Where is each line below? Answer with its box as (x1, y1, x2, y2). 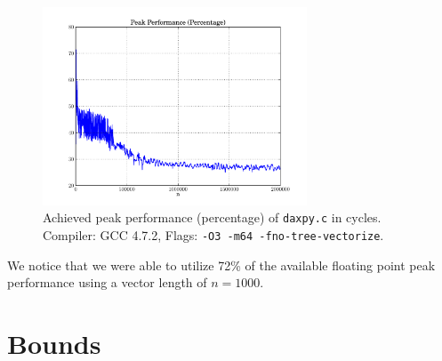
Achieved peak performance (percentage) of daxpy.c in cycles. (43, 208, 382, 227)
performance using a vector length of (7, 273, 207, 292)
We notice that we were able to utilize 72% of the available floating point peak (7, 255, 436, 274)
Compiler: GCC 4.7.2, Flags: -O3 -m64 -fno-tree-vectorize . (43, 225, 384, 244)
